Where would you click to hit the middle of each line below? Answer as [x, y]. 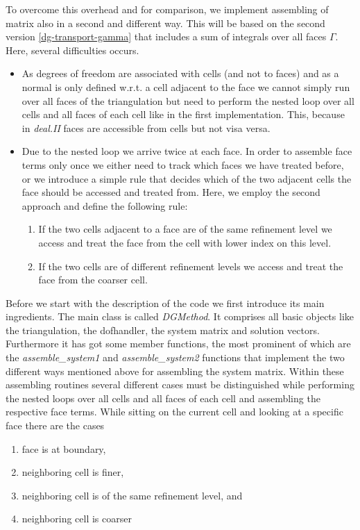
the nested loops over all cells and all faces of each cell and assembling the [163, 398]
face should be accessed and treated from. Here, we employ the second [171, 192]
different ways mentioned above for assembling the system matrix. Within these [175, 371]
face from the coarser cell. [93, 280]
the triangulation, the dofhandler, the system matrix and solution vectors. [163, 330]
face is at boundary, [64, 448]
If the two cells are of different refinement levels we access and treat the [191, 266]
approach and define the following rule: [105, 205]
